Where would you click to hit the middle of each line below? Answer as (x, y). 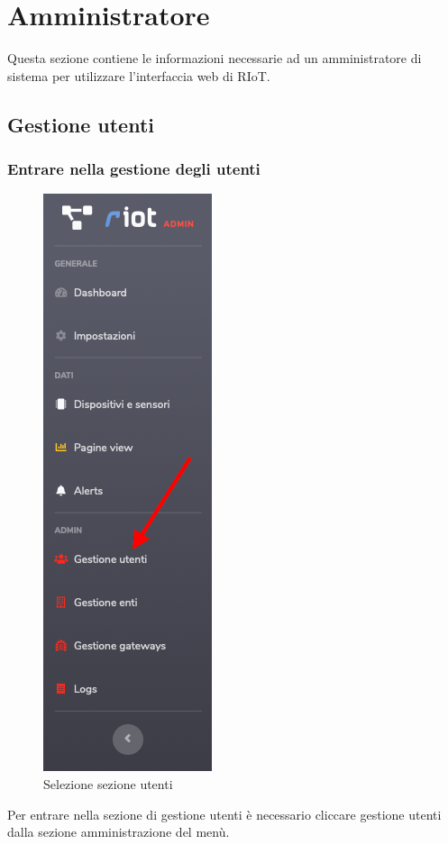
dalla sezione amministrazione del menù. (119, 832)
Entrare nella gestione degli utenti (134, 169)
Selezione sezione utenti (108, 783)
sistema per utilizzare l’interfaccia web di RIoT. (139, 75)
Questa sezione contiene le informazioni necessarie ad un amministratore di (215, 58)
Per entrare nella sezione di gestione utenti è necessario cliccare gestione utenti (224, 814)
